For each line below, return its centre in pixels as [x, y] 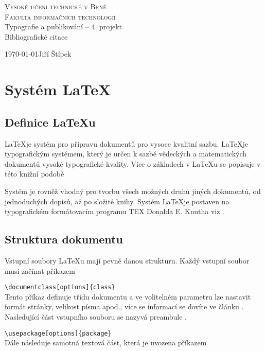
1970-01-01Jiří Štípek [38, 54]
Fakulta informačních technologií [60, 16]
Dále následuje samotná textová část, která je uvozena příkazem [106, 343]
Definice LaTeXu [50, 122]
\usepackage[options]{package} [58, 333]
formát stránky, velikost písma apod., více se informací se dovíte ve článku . [124, 306]
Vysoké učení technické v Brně [56, 6]
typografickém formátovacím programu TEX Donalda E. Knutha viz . [114, 211]
